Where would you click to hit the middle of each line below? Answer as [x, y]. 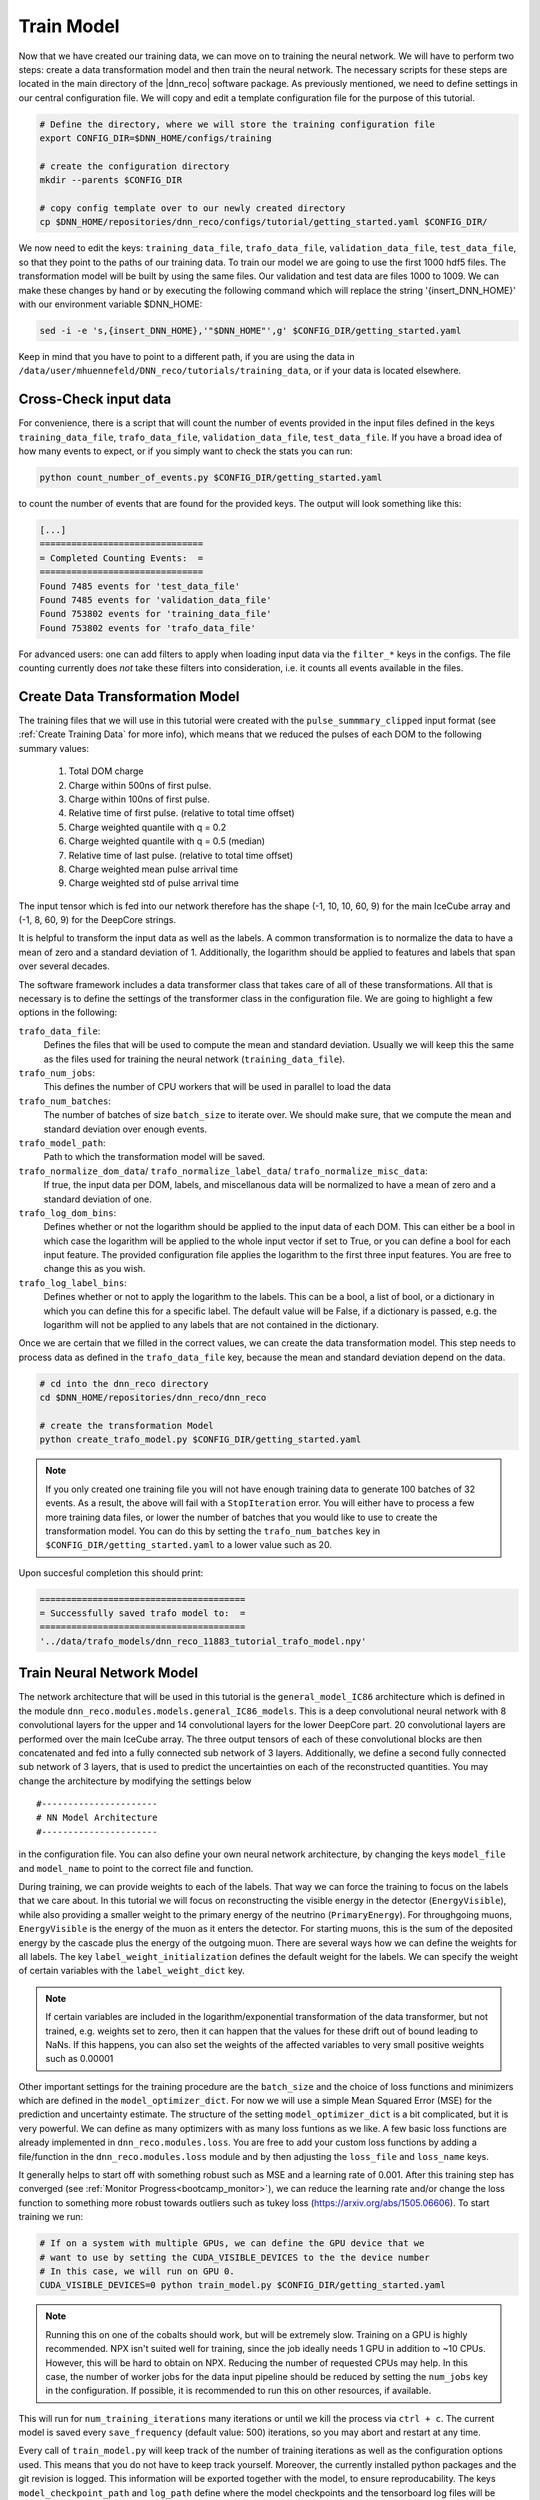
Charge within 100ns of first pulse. [139, 799]
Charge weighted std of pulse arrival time [153, 883]
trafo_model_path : [62, 1142]
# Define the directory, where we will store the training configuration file [237, 124]
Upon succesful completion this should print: [111, 1572]
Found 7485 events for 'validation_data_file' [155, 599]
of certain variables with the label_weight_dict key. [131, 1971]
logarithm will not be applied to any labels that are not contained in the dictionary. [211, 1325]
